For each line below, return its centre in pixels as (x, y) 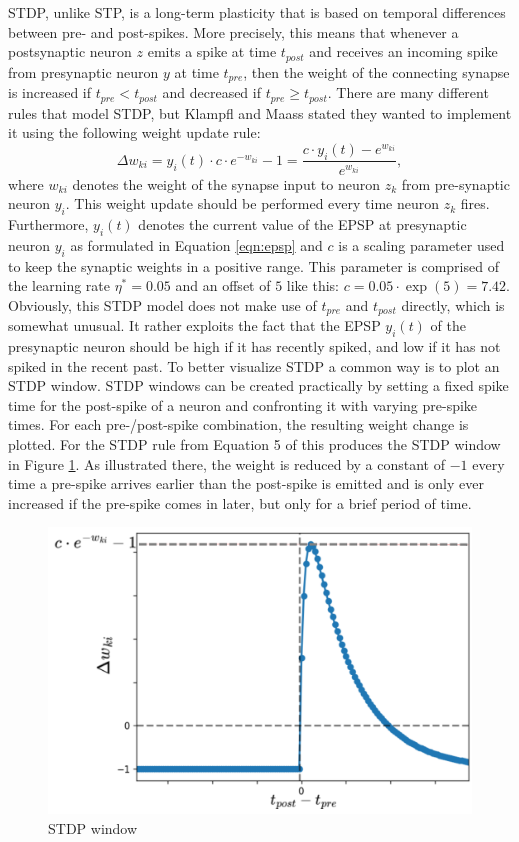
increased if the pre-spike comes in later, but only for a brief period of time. (240, 502)
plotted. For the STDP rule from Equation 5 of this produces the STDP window (254, 443)
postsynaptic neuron (70, 51)
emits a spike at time (212, 51)
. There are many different (408, 92)
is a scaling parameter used (421, 244)
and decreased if (211, 92)
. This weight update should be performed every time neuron (252, 203)
